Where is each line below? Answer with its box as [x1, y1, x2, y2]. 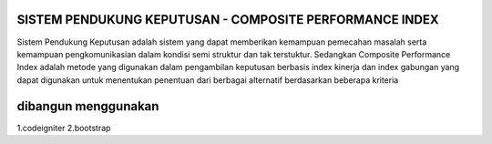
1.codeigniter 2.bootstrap [16, 122, 111, 133]
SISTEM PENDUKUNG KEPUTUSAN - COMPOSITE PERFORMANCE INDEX [16, 12, 439, 27]
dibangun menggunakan [16, 98, 159, 114]
